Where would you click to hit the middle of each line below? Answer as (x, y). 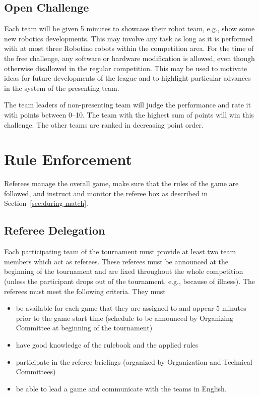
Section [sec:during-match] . (46, 203)
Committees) (36, 372)
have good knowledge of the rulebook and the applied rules (107, 345)
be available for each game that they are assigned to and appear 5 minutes (131, 308)
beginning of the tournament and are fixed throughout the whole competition (124, 271)
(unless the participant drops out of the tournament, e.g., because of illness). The (129, 281)
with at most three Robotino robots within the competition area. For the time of (129, 48)
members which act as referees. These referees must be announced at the (116, 261)
